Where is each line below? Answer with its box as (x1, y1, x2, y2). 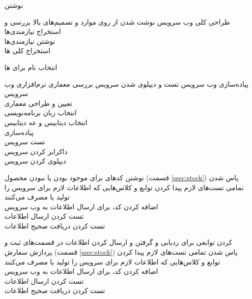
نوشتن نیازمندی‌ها (4, 35, 56, 46)
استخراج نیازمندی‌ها (4, 26, 61, 36)
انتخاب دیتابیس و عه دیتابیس (4, 117, 87, 127)
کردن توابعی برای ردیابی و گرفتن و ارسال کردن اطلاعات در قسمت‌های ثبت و (4, 237, 232, 247)
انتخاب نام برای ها (4, 62, 57, 72)
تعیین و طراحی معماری (4, 98, 72, 108)
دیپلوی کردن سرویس (4, 156, 66, 166)
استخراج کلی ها (4, 45, 51, 56)
